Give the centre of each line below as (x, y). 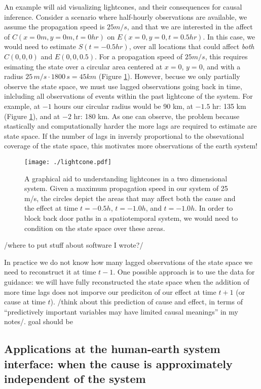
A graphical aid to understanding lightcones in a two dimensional (126, 178)
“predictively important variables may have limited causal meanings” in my (121, 311)
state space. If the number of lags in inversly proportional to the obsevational (124, 135)
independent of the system (75, 379)
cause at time (25, 302)
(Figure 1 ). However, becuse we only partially (169, 76)
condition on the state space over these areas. (95, 228)
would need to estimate (40, 46)
